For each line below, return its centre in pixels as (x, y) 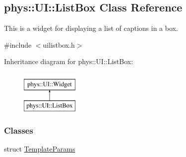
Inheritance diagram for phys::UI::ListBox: (69, 61)
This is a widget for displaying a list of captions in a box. (91, 28)
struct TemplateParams (40, 149)
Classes (19, 130)
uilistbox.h (59, 44)
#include (18, 44)
